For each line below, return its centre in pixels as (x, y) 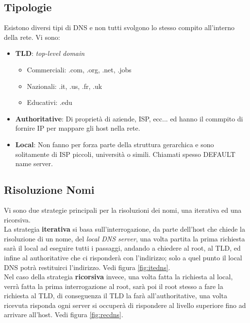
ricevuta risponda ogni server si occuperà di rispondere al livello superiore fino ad (125, 305)
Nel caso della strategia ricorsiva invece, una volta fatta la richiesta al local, (118, 277)
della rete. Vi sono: (32, 37)
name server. (34, 163)
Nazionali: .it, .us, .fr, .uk (65, 86)
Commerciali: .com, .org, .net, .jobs (79, 69)
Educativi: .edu (50, 102)
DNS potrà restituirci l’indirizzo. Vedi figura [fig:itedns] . (87, 267)
